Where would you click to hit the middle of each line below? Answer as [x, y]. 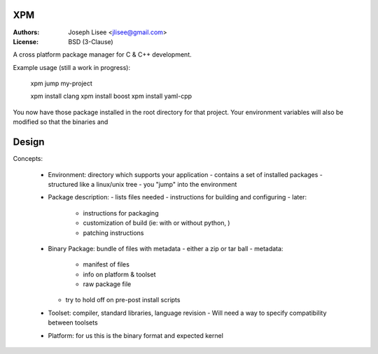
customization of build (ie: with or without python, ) [156, 223]
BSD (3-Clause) [91, 41]
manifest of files [106, 264]
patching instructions [113, 233]
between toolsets [73, 323]
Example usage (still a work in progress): [72, 67]
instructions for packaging [121, 213]
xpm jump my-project [61, 83]
